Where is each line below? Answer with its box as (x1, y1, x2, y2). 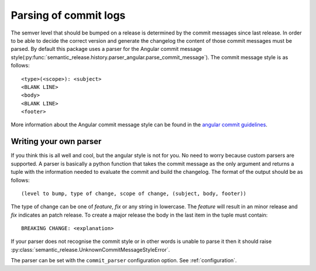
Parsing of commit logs (11, 9, 126, 22)
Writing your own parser (11, 136, 102, 146)
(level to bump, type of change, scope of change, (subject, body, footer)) (21, 190, 247, 197)
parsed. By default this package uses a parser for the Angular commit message (11, 46, 202, 53)
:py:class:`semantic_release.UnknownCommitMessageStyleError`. (11, 246, 170, 253)
